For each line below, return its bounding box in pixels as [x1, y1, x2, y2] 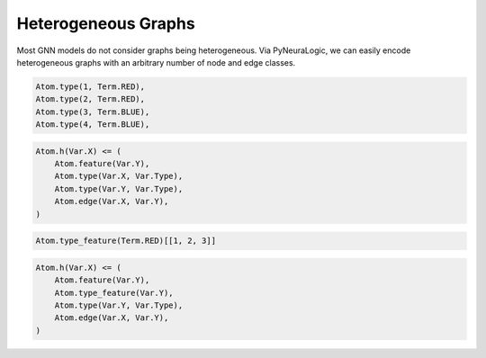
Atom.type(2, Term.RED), [35, 94, 146, 104]
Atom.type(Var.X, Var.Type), [54, 171, 184, 182]
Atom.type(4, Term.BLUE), [35, 120, 150, 130]
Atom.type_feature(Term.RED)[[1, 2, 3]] [35, 236, 216, 246]
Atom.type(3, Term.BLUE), [35, 106, 150, 117]
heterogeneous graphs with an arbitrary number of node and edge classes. [16, 57, 296, 67]
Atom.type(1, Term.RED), [35, 81, 146, 92]
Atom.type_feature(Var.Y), [54, 288, 175, 298]
